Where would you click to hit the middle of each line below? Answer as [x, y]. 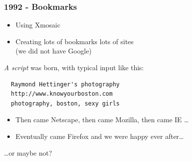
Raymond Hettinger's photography [65, 84]
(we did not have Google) [54, 51]
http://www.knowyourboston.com [62, 94]
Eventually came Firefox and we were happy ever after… [99, 136]
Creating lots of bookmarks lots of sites [74, 41]
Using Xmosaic [38, 25]
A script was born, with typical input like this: [74, 67]
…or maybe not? [28, 152]
